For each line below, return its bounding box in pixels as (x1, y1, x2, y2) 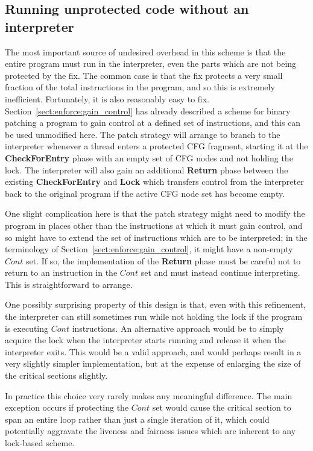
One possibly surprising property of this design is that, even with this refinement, (5, 298, 306, 311)
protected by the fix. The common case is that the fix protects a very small (5, 69, 283, 81)
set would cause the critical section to (152, 401, 291, 414)
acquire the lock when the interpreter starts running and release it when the (5, 334, 286, 346)
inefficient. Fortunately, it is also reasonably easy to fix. (5, 92, 209, 105)
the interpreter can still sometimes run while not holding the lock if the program (5, 310, 303, 323)
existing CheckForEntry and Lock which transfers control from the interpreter (5, 175, 304, 188)
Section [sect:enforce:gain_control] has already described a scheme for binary (5, 104, 291, 117)
